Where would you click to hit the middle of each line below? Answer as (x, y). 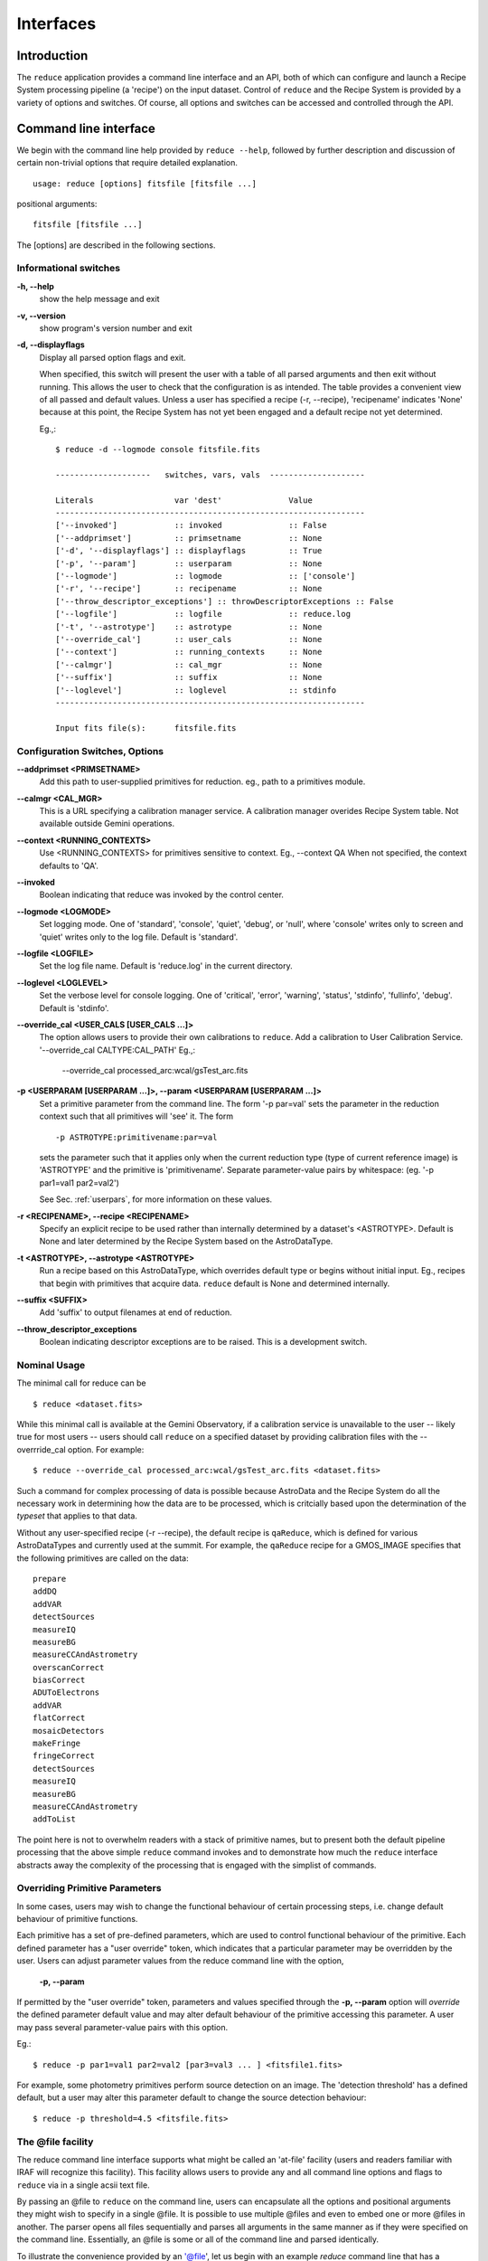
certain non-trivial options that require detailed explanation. (127, 163)
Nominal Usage (51, 1365)
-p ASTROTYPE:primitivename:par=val (136, 1137)
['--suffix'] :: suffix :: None (189, 677)
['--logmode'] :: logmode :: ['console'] (206, 576)
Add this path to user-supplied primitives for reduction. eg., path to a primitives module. (202, 781)
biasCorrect (59, 1680)
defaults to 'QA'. (69, 866)
